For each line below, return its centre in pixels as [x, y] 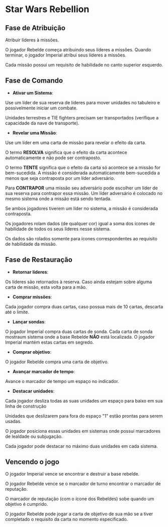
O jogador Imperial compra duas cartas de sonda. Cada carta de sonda [79, 332]
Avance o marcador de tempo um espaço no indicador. [62, 381]
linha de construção [26, 406]
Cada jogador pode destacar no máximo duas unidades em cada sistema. [81, 446]
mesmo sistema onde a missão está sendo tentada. [58, 199]
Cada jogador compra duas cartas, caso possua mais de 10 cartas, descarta [84, 306]
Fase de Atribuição [35, 28]
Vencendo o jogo [32, 462]
